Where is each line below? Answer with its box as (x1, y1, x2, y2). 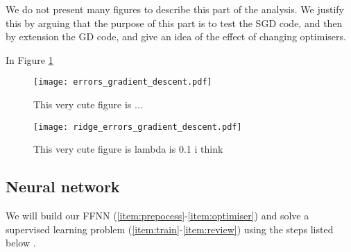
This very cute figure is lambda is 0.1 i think (33, 142, 223, 156)
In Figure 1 (6, 52, 53, 67)
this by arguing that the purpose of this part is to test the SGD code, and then (6, 15, 343, 30)
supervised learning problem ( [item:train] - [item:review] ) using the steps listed (6, 221, 334, 236)
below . (6, 235, 36, 250)
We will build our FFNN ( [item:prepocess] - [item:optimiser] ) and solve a (6, 208, 309, 223)
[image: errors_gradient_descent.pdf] (33, 77, 212, 87)
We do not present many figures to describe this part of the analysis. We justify (6, 2, 344, 16)
